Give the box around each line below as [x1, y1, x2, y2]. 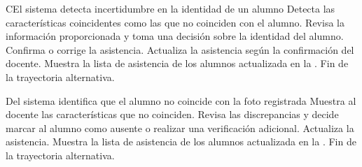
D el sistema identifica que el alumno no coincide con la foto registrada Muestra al [6, 93, 356, 108]
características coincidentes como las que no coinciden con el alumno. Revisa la [6, 15, 344, 29]
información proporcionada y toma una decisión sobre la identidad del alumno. [6, 29, 344, 43]
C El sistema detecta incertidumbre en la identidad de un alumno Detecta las [6, 1, 335, 15]
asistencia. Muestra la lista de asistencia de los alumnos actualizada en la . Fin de [6, 134, 356, 149]
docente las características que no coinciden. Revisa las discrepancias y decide [6, 107, 339, 122]
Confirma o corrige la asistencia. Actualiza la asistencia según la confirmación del [6, 42, 354, 57]
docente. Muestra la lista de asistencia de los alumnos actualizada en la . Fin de [6, 56, 349, 71]
